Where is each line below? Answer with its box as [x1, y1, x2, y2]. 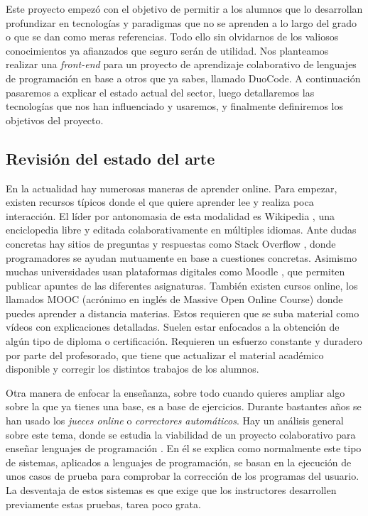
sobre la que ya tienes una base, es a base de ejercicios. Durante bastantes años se [6, 399, 362, 414]
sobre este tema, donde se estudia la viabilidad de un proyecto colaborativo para [6, 427, 356, 441]
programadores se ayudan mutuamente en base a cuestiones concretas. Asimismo [6, 250, 357, 265]
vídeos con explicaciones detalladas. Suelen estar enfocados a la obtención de [6, 319, 340, 334]
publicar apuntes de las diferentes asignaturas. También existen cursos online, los [6, 278, 358, 292]
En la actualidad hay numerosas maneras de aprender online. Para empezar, [6, 180, 337, 195]
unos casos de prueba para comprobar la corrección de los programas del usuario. [6, 468, 359, 483]
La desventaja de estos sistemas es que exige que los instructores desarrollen [6, 483, 337, 498]
